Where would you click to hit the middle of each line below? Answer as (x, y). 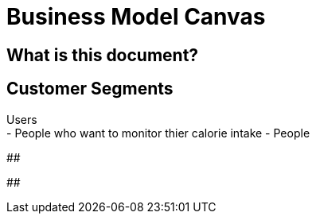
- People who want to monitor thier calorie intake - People (158, 133)
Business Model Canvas (136, 17)
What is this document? (103, 55)
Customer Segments (90, 89)
